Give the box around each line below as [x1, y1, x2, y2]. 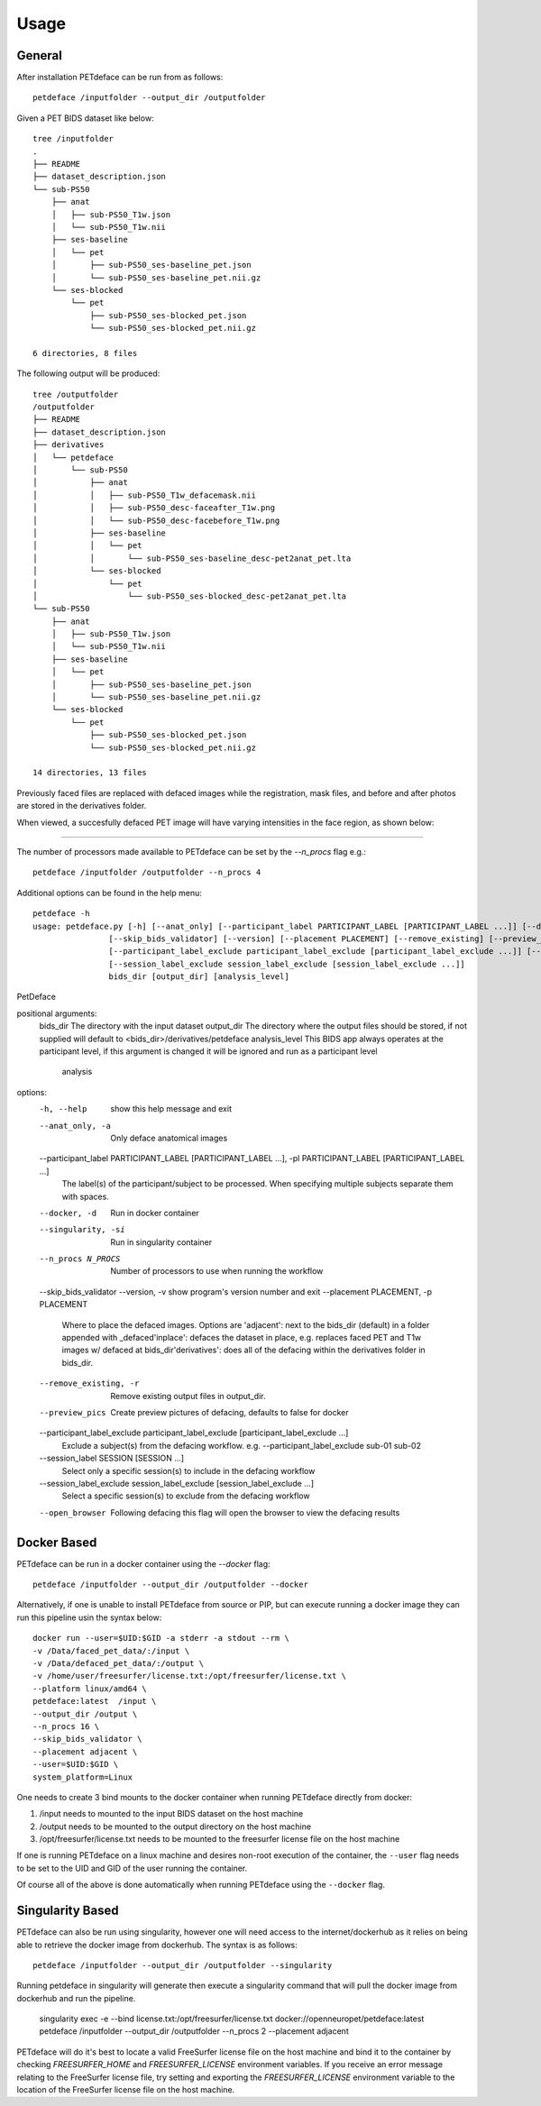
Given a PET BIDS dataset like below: [16, 113, 154, 124]
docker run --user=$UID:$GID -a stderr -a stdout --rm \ [32, 1633, 290, 1644]
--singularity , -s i [39, 1224, 125, 1235]
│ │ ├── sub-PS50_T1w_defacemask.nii [32, 490, 257, 500]
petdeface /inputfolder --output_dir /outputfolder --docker [32, 1579, 308, 1590]
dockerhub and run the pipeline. [16, 1992, 136, 2003]
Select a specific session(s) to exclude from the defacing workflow [61, 1490, 310, 1501]
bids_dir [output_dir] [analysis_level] [108, 972, 290, 982]
